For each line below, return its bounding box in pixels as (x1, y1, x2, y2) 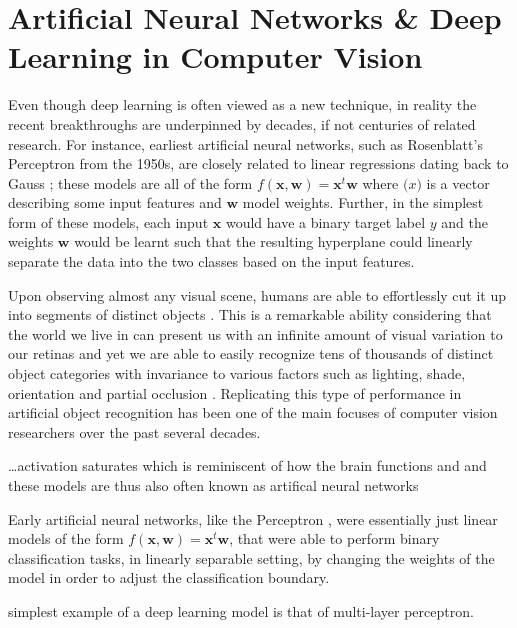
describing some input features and (8, 192, 222, 213)
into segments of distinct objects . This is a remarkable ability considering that (8, 304, 492, 325)
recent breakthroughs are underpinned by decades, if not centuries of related (8, 113, 476, 134)
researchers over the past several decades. (8, 421, 261, 442)
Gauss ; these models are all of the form (8, 172, 253, 193)
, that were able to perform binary (229, 528, 440, 549)
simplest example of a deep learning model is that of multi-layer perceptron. (8, 600, 474, 621)
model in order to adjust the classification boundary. (8, 567, 330, 588)
